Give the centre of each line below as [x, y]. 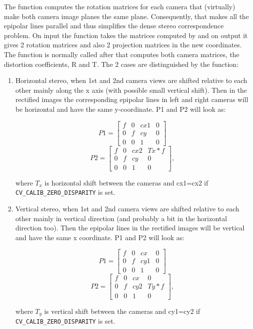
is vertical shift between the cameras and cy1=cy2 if [122, 311]
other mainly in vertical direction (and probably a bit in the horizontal [121, 218]
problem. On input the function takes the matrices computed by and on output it [126, 35]
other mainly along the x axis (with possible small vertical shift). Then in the [131, 90]
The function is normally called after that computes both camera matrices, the [122, 54]
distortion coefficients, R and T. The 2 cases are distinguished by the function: [121, 64]
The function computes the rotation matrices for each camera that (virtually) [120, 6]
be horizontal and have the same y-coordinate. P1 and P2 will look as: [120, 109]
